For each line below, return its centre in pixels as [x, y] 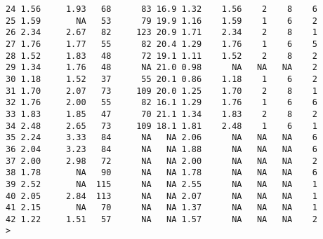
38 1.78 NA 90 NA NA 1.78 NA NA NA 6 [161, 173]
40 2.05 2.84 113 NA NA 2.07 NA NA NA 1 [161, 196]
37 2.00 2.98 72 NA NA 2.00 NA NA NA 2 [161, 161]
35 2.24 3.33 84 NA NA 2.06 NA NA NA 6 [161, 138]
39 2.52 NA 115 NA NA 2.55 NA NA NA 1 [161, 184]
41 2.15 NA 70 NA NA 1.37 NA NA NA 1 [161, 208]
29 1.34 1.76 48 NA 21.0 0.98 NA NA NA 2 [161, 68]
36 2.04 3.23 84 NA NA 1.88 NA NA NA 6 [161, 149]
